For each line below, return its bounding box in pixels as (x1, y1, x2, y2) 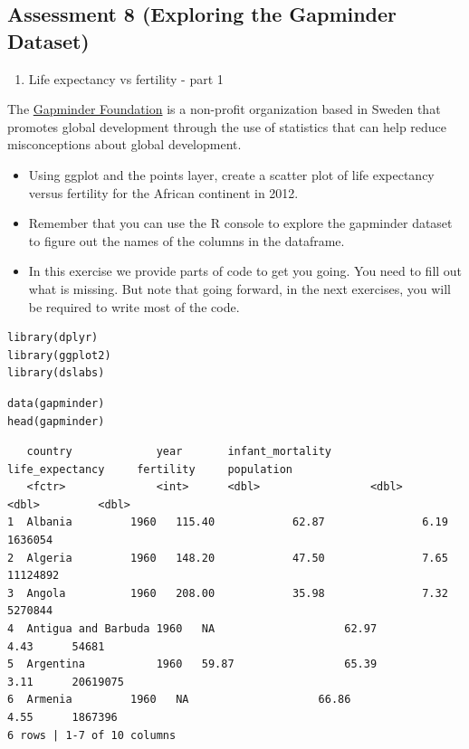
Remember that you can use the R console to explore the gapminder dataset (28, 213, 453, 232)
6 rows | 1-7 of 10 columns (7, 728, 177, 742)
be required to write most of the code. (28, 297, 240, 316)
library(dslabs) (7, 366, 105, 380)
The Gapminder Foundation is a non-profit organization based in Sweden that (7, 100, 441, 119)
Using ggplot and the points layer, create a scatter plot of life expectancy (28, 165, 435, 184)
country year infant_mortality (26, 445, 331, 459)
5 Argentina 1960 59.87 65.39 (7, 658, 378, 671)
